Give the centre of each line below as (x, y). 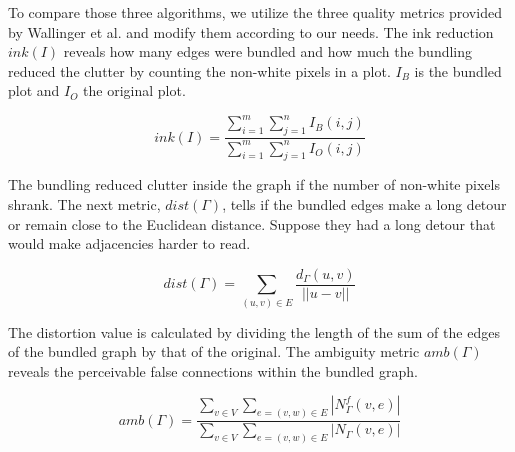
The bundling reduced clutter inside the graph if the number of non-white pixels (254, 184)
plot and (34, 90)
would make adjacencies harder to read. (129, 243)
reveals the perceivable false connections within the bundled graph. (213, 370)
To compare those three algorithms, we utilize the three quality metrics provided (255, 12)
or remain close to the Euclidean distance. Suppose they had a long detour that (252, 223)
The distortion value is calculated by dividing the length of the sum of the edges (254, 331)
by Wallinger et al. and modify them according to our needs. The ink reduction (251, 31)
